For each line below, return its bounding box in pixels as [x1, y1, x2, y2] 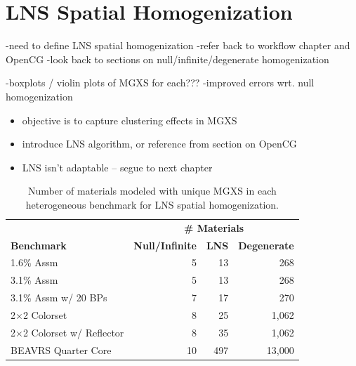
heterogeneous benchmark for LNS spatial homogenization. [25, 197, 279, 211]
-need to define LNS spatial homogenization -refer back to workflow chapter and [6, 38, 350, 53]
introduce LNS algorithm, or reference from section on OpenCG [22, 136, 297, 151]
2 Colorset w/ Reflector [22, 325, 124, 339]
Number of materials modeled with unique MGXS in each [27, 183, 277, 198]
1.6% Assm [11, 255, 58, 270]
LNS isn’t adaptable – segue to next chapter [22, 159, 213, 174]
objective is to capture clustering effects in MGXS [22, 112, 237, 127]
